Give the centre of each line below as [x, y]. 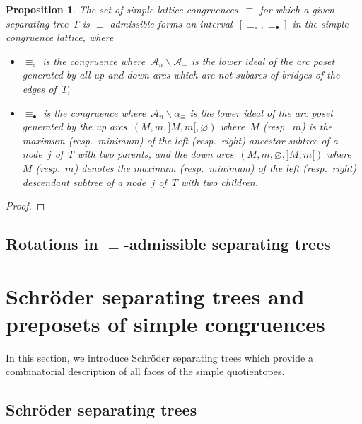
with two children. [219, 182]
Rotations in [52, 244]
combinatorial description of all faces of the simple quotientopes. [145, 371]
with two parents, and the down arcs [156, 154]
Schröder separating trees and [155, 296]
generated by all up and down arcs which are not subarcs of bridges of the [181, 75]
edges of [39, 88]
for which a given [297, 9]
